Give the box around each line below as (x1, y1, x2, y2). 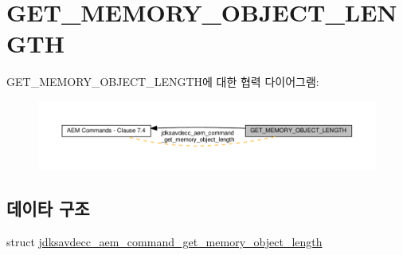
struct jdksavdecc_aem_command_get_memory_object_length (6, 233, 323, 249)
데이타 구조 (6, 196, 90, 221)
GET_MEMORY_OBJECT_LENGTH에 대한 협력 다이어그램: (6, 73, 319, 90)
